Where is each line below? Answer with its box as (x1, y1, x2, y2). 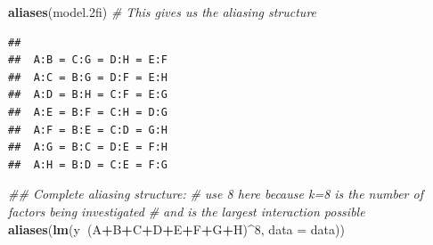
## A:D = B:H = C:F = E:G (8, 88, 167, 102)
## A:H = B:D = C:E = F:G (8, 158, 167, 171)
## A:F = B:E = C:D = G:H (8, 123, 167, 136)
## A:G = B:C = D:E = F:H (8, 141, 167, 154)
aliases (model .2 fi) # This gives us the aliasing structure (8, 3, 317, 20)
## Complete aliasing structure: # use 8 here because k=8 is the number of (8, 184, 423, 203)
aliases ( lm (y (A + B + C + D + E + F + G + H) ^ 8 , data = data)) (8, 219, 345, 238)
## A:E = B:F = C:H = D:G (8, 105, 167, 118)
